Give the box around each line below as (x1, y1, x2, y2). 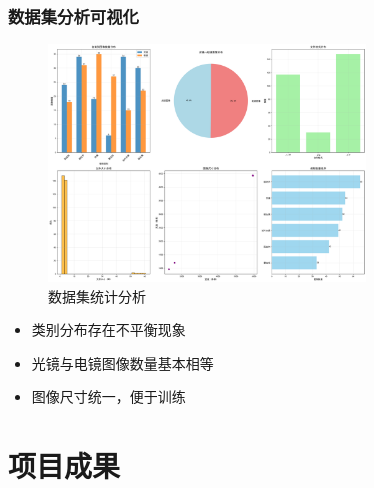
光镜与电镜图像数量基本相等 (31, 352, 214, 373)
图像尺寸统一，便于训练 (31, 386, 186, 407)
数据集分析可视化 (8, 3, 139, 28)
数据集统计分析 (48, 285, 146, 306)
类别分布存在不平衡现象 (31, 319, 186, 340)
